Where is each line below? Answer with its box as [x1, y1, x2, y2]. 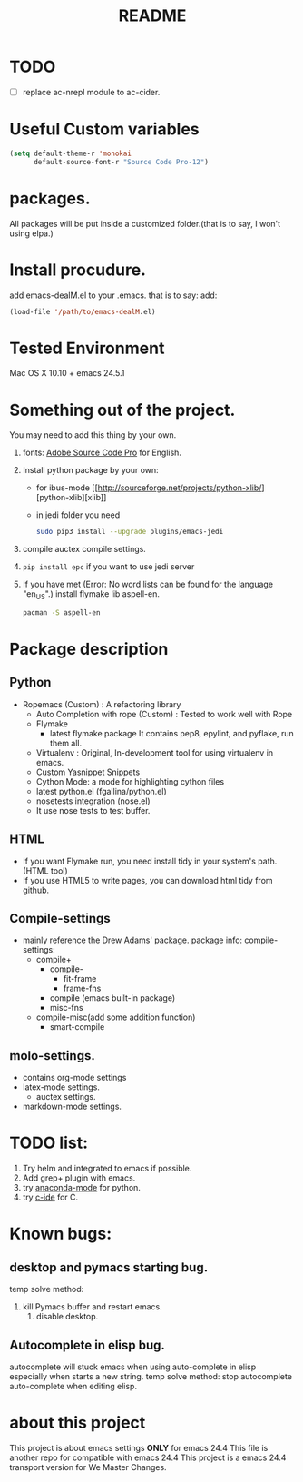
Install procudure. [9, 260, 147, 280]
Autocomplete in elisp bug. [9, 1337, 166, 1353]
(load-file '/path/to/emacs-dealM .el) [9, 307, 156, 316]
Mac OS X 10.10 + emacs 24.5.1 [9, 368, 125, 379]
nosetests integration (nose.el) [35, 795, 151, 806]
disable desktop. [35, 1311, 99, 1322]
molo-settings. [9, 1048, 95, 1063]
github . [22, 884, 50, 895]
